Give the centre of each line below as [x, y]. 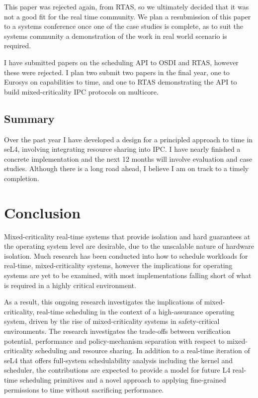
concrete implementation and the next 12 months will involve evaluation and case [128, 158]
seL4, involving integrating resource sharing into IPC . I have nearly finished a [122, 149]
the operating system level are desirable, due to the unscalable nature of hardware [129, 246]
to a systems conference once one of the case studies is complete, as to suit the [124, 26]
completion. [22, 178]
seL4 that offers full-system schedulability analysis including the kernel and [119, 360]
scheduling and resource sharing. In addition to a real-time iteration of [143, 350]
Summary [29, 118]
